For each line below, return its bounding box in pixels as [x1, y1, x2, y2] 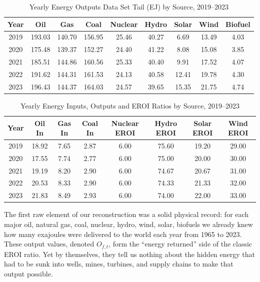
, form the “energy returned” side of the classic [108, 238, 252, 249]
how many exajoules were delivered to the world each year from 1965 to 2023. [4, 228, 242, 239]
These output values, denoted [4, 238, 94, 249]
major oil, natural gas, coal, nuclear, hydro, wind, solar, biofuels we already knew [4, 219, 253, 229]
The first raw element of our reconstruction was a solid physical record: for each [4, 209, 249, 219]
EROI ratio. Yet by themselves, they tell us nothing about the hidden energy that [4, 248, 255, 259]
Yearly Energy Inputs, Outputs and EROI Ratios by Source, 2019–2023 [20, 100, 239, 110]
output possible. [4, 268, 53, 278]
